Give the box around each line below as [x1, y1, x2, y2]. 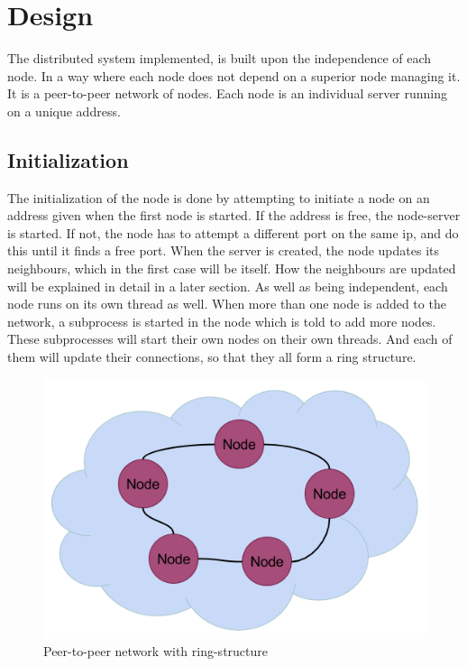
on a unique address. [7, 101, 121, 120]
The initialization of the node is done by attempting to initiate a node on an [7, 188, 430, 207]
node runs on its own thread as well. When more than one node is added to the [7, 294, 446, 313]
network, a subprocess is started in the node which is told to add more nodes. [7, 311, 436, 330]
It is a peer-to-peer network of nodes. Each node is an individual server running [7, 84, 448, 103]
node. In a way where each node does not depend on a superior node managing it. [7, 66, 461, 85]
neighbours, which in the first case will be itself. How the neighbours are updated [7, 259, 456, 278]
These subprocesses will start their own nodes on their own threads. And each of [7, 329, 453, 348]
